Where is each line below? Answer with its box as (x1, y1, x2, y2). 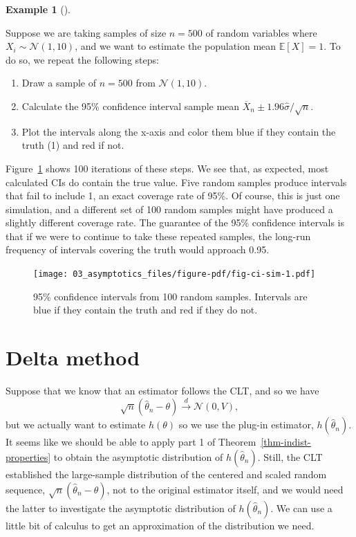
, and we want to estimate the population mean (75, 39, 277, 53)
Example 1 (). (6, 2, 71, 16)
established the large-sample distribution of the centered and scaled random (6, 467, 327, 482)
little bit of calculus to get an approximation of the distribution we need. (6, 518, 315, 532)
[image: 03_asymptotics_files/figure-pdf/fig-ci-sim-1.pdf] (33, 269, 316, 280)
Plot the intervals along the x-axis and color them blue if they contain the (21, 124, 336, 138)
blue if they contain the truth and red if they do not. (33, 302, 258, 317)
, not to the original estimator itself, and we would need (106, 482, 344, 496)
